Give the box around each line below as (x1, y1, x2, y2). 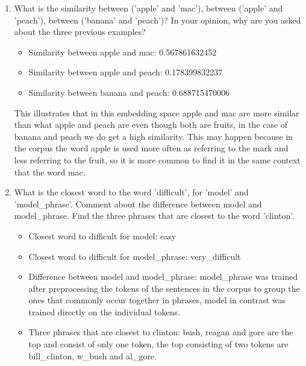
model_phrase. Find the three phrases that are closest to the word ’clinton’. (14, 209, 295, 222)
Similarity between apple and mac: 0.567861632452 (28, 45, 217, 58)
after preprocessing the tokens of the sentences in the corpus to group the (28, 282, 300, 294)
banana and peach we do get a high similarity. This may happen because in (14, 130, 293, 142)
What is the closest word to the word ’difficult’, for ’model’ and (14, 186, 249, 198)
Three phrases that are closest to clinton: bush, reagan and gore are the (28, 326, 293, 338)
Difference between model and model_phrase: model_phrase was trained (28, 270, 298, 283)
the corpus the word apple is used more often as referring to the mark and (14, 142, 289, 154)
